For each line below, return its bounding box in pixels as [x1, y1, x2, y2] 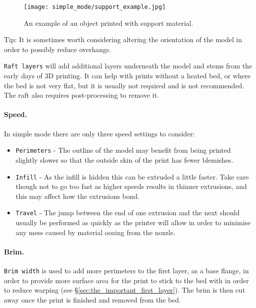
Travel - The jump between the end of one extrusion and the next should [15, 207, 240, 218]
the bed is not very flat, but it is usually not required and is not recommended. [4, 80, 245, 90]
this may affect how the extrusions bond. [15, 190, 140, 201]
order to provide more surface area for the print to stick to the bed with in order [4, 275, 249, 285]
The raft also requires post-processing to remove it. [4, 90, 159, 100]
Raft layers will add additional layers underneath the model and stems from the [4, 61, 253, 71]
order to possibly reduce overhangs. [4, 44, 111, 54]
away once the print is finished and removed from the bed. [4, 294, 181, 305]
